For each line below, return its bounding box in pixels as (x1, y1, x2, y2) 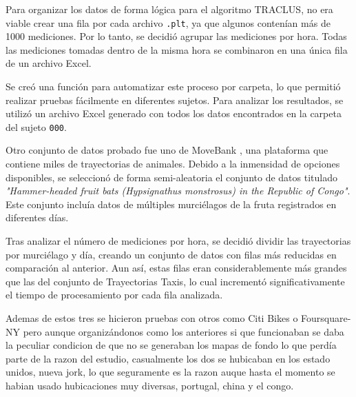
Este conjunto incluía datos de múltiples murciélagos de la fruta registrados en (6, 196, 337, 211)
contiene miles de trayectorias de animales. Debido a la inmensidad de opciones (6, 156, 340, 171)
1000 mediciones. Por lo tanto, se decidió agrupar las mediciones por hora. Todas (6, 29, 347, 43)
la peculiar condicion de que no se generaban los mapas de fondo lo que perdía (6, 338, 337, 352)
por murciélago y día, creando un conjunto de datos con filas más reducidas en (6, 247, 337, 261)
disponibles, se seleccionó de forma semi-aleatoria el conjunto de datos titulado (6, 170, 337, 184)
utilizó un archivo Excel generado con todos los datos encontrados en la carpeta (6, 106, 342, 121)
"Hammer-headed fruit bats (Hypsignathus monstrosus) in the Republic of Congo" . (6, 183, 350, 198)
